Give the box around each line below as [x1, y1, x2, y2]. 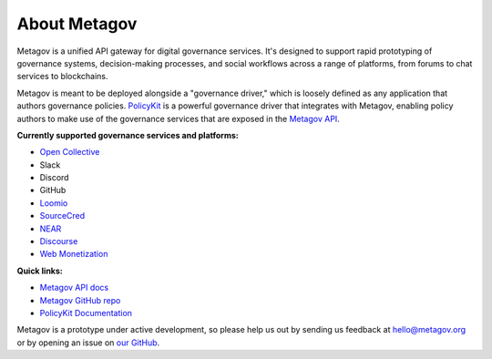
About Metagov [16, 14, 138, 34]
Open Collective [39, 147, 100, 158]
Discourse [39, 236, 78, 247]
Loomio [39, 197, 68, 209]
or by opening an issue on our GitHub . [16, 337, 160, 348]
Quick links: [16, 265, 64, 276]
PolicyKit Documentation [39, 307, 132, 318]
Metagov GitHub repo [39, 294, 121, 305]
